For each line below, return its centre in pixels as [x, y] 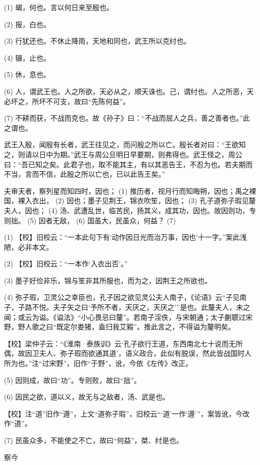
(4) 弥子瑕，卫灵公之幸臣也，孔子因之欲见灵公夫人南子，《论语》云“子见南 [125, 297]
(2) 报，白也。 [27, 24]
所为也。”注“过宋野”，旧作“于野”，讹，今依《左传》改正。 [98, 363]
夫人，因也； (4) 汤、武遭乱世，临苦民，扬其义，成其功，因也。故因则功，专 [130, 210]
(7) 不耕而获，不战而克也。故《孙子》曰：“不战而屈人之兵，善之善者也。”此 [127, 118]
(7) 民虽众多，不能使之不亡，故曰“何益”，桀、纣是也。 [94, 440]
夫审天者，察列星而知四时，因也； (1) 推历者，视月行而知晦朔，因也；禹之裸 [130, 190]
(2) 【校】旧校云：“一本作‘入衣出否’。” [66, 264]
